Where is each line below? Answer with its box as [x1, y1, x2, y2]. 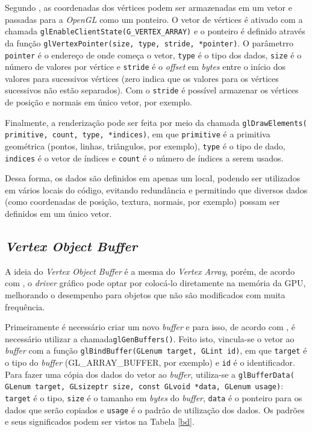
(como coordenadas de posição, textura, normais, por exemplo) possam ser [5, 195, 280, 208]
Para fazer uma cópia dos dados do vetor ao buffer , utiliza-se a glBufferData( [5, 368, 295, 380]
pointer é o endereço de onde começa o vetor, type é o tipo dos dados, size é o [5, 48, 302, 61]
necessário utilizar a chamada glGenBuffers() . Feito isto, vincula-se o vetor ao [5, 332, 295, 345]
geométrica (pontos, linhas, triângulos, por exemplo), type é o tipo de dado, [5, 139, 285, 152]
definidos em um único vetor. [5, 207, 112, 220]
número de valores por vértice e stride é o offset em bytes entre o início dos [5, 60, 285, 73]
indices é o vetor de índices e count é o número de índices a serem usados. [5, 151, 284, 164]
